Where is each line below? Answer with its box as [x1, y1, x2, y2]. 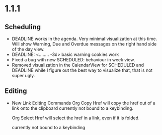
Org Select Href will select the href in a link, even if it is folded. [11, 115, 140, 121]
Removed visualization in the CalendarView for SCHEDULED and [11, 62, 144, 68]
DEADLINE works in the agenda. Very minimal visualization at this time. [11, 36, 157, 42]
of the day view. [11, 46, 45, 52]
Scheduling [4, 23, 41, 31]
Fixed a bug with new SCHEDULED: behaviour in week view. [11, 57, 135, 62]
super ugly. [11, 73, 35, 78]
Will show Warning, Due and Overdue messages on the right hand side [11, 41, 157, 47]
